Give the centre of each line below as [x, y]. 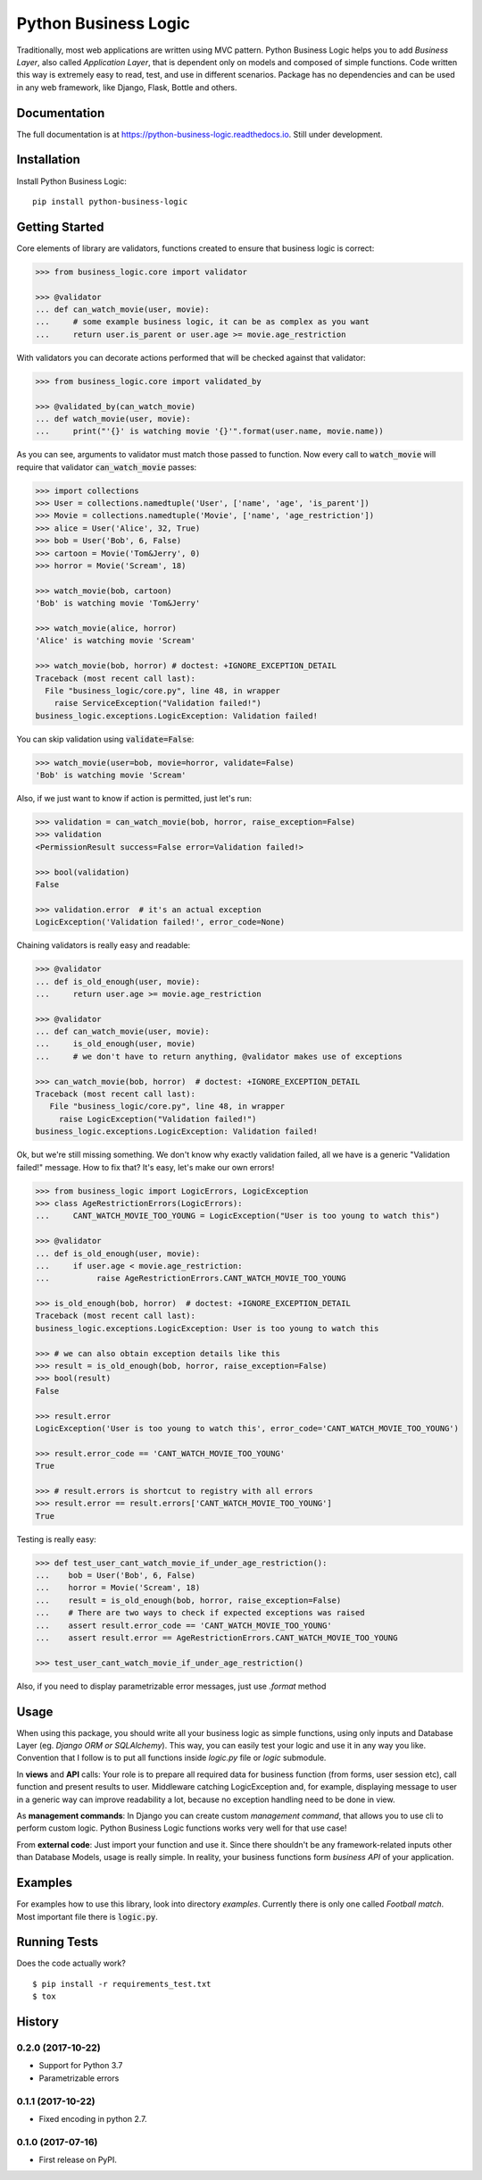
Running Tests [57, 1942]
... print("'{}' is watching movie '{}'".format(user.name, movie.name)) [209, 432]
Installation [48, 159]
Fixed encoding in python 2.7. [93, 2118]
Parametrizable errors [79, 2078]
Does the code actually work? [71, 1963]
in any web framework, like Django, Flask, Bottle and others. [127, 87]
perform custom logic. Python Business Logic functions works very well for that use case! [182, 1828]
